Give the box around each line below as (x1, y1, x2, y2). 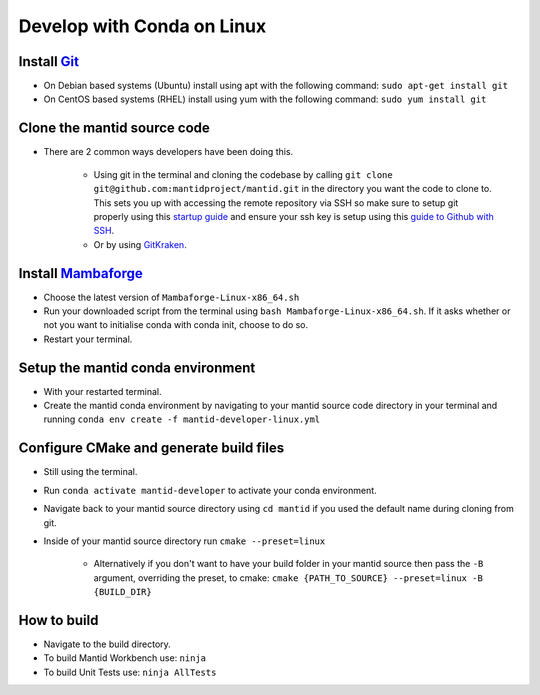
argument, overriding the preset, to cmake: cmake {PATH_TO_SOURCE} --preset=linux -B (93, 571, 484, 584)
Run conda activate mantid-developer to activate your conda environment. (43, 484, 377, 496)
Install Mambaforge (18, 265, 144, 282)
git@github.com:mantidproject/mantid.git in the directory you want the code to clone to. (93, 183, 492, 195)
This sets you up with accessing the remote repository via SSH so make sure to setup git (93, 196, 459, 209)
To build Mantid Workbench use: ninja (43, 652, 207, 664)
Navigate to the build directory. (43, 638, 172, 650)
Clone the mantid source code (18, 120, 210, 137)
